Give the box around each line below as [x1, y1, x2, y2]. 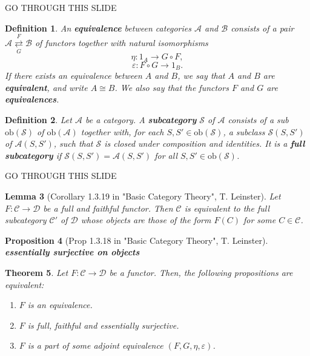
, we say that [177, 69, 225, 82]
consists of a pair [231, 21, 294, 34]
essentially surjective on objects [5, 246, 140, 258]
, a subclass [223, 125, 265, 138]
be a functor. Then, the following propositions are [109, 266, 293, 278]
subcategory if [5, 149, 62, 161]
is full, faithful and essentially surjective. [27, 318, 179, 331]
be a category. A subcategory [85, 113, 197, 126]
